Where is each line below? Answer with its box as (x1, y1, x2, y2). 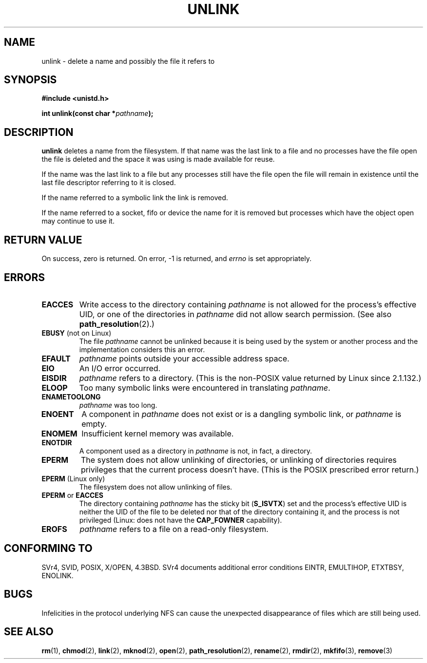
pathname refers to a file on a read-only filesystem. (79, 524, 269, 534)
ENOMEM (41, 428, 78, 438)
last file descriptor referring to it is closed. (41, 178, 176, 187)
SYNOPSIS (4, 74, 57, 86)
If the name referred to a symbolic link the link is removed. (41, 193, 228, 202)
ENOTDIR (41, 438, 72, 447)
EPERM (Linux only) (41, 474, 105, 483)
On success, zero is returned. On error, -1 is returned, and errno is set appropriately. (41, 254, 311, 263)
